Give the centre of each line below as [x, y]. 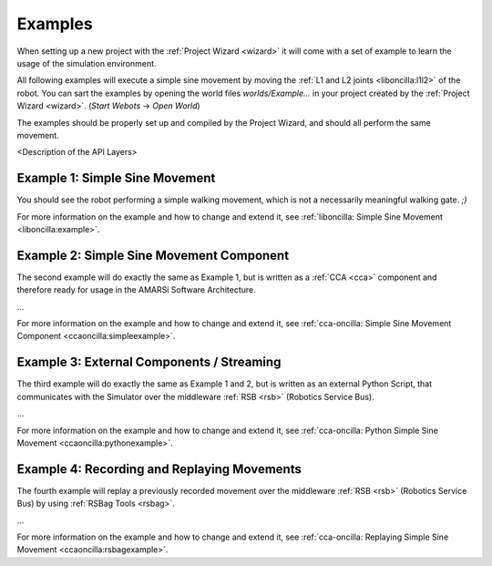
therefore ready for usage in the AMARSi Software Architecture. [136, 290]
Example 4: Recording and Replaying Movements [159, 469]
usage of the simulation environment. [87, 63]
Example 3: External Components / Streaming [149, 362]
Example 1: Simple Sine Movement [116, 178]
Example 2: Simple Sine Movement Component [153, 255]
